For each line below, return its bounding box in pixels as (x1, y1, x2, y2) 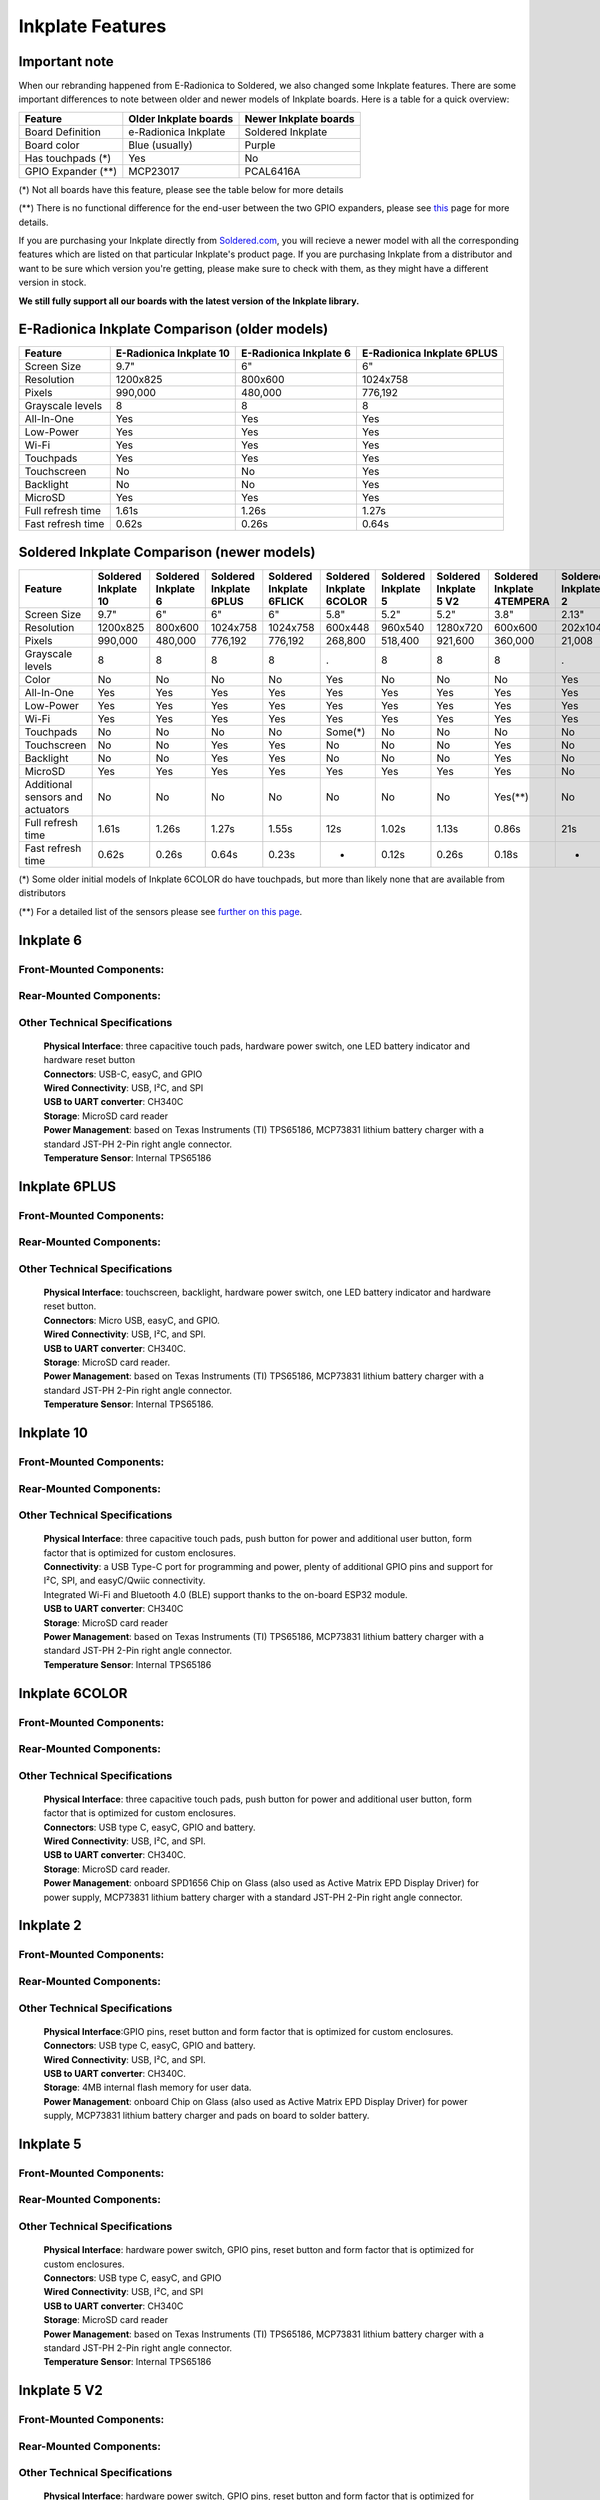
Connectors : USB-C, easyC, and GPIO (43, 1068, 203, 1080)
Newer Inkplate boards (244, 111, 355, 125)
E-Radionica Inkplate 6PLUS (361, 346, 499, 360)
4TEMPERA (493, 595, 550, 608)
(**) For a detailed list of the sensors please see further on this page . (18, 905, 303, 917)
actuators (24, 803, 70, 816)
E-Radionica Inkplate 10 (115, 346, 230, 360)
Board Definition (24, 125, 102, 139)
